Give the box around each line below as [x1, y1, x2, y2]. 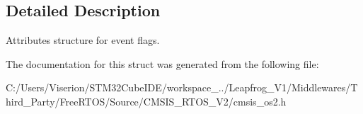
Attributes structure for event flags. [6, 33, 160, 47]
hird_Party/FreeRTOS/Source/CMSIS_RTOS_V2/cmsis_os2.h [6, 93, 287, 108]
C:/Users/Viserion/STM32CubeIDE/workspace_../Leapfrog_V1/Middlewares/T [6, 80, 358, 95]
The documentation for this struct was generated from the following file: [6, 56, 319, 71]
